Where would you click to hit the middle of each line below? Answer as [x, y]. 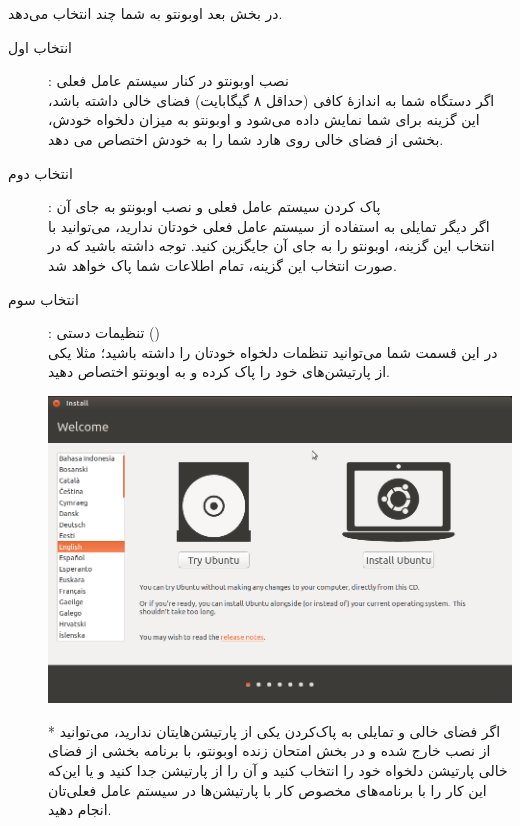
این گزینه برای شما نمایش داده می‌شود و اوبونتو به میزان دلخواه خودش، [264, 119]
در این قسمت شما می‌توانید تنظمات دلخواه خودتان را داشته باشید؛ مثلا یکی [273, 351]
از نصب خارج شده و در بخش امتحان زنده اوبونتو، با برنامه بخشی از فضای [269, 750]
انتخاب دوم [40, 172]
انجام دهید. [80, 809]
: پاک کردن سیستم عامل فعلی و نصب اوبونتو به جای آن [214, 206]
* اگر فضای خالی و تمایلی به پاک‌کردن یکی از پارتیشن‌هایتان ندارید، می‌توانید [274, 730]
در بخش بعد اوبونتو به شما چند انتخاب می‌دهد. [145, 13]
